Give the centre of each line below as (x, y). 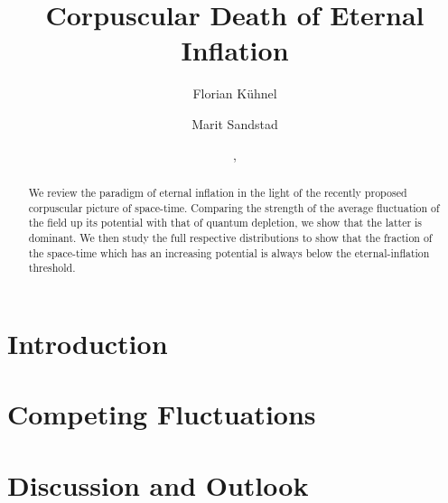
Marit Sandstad (235, 123)
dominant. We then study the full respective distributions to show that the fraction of (230, 237)
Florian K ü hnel (235, 93)
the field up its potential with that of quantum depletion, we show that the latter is (225, 223)
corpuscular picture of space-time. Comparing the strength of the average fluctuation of (234, 207)
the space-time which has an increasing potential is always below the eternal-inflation (229, 252)
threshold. (52, 268)
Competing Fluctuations (162, 414)
